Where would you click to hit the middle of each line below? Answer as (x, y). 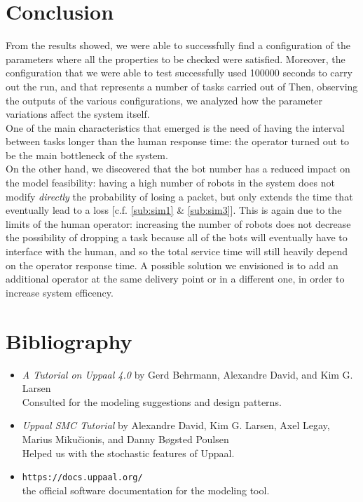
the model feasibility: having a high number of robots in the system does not (170, 183)
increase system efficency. (60, 292)
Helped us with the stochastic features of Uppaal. (128, 453)
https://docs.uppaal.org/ (82, 478)
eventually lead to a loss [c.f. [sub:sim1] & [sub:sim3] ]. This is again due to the (174, 210)
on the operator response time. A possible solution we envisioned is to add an (172, 265)
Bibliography (69, 340)
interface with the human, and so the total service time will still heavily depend (177, 251)
